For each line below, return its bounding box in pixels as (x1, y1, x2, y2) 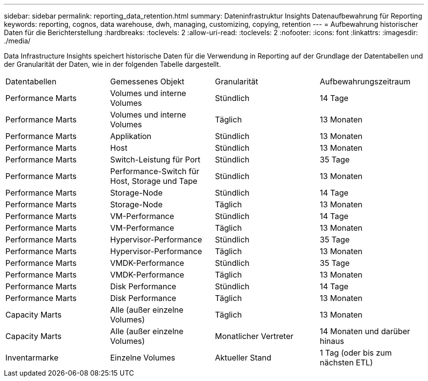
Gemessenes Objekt (110, 77, 185, 86)
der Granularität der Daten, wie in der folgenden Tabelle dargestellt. (4, 60, 221, 68)
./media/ (4, 37, 31, 45)
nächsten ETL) (320, 358, 373, 367)
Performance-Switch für (110, 166, 199, 176)
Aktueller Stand (215, 353, 272, 362)
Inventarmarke (5, 353, 59, 362)
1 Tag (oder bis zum (320, 348, 392, 358)
